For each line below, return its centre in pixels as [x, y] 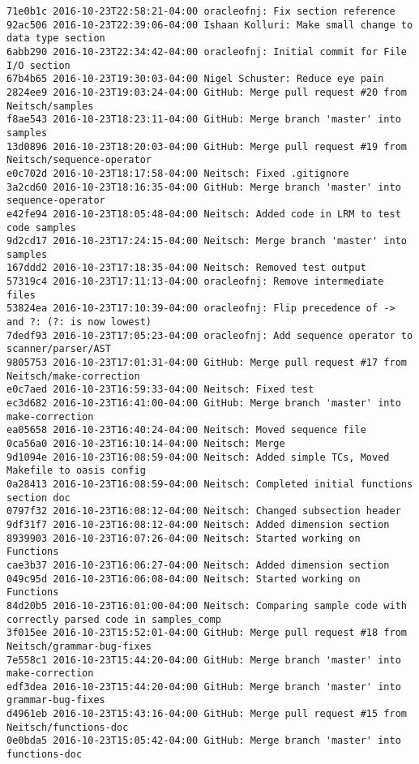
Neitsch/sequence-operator [79, 160]
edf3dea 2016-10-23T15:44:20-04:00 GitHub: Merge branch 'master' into [204, 687]
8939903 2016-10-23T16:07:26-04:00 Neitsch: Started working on [184, 538]
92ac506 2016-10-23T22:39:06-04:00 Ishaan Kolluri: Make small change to [210, 25]
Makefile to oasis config [76, 471]
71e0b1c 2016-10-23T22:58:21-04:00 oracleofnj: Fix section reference [201, 11]
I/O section [38, 65]
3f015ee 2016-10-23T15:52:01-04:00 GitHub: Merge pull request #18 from [207, 633]
